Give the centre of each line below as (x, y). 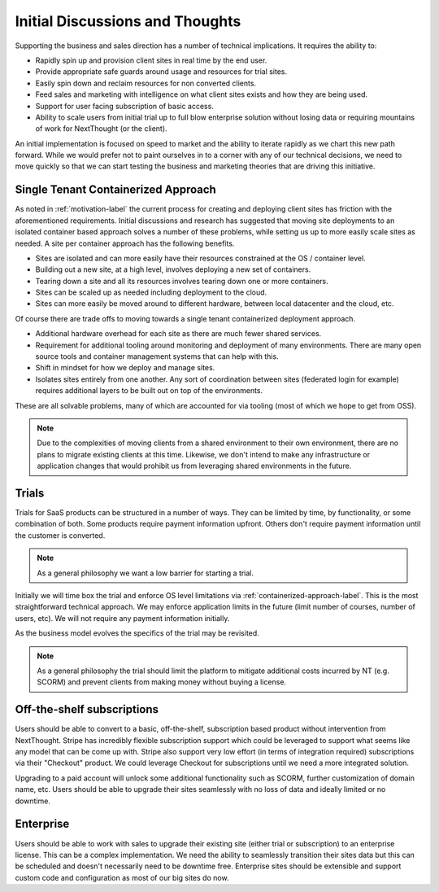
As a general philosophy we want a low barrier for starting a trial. (146, 573)
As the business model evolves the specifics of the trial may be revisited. (137, 633)
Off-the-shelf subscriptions (87, 709)
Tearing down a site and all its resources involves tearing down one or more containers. (182, 281)
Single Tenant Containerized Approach (116, 190)
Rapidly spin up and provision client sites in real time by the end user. (151, 60)
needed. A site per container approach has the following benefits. (125, 243)
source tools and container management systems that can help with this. (157, 356)
